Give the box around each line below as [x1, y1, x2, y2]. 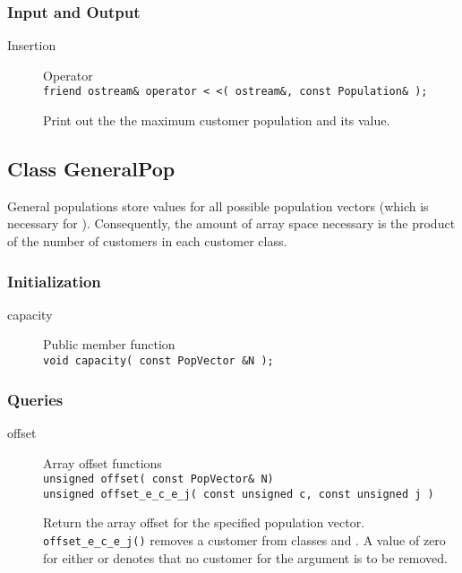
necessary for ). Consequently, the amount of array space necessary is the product [7, 214, 456, 233]
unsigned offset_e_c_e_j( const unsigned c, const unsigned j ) [43, 487, 434, 500]
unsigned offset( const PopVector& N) [43, 473, 274, 486]
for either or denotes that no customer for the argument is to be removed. [43, 548, 448, 567]
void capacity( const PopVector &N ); [43, 355, 274, 368]
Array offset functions [43, 453, 162, 472]
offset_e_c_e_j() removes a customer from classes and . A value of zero [43, 531, 446, 550]
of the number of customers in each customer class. [7, 232, 287, 251]
